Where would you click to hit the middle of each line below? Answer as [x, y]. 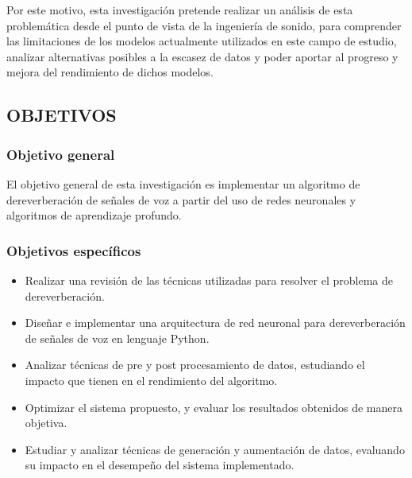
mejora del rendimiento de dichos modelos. [110, 72]
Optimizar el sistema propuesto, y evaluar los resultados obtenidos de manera [214, 407]
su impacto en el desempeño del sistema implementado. [160, 465]
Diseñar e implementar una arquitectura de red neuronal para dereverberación [215, 323]
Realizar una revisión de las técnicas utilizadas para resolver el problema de [209, 280]
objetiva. [46, 423]
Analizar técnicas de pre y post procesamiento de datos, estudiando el [195, 365]
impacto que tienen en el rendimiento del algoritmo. [151, 380]
